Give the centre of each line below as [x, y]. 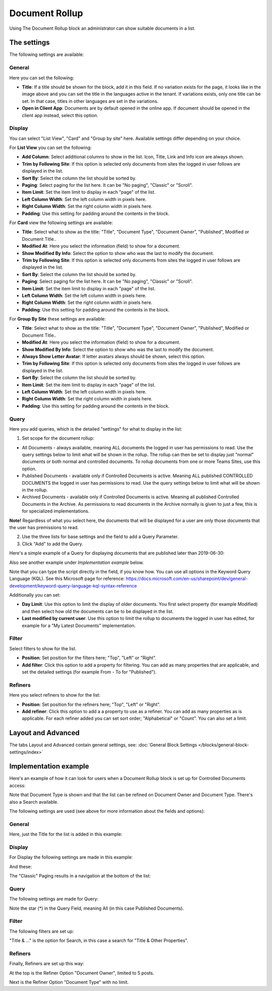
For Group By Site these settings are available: [57, 319]
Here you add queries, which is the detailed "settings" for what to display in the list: [96, 429]
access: [17, 786]
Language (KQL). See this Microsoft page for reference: [67, 579]
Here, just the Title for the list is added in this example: [66, 834]
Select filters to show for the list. [43, 648]
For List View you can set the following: [50, 148]
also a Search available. [34, 802]
